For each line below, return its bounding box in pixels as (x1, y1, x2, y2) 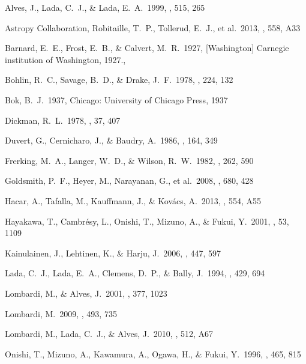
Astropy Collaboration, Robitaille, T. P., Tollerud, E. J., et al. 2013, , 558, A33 (5, 21, 301, 34)
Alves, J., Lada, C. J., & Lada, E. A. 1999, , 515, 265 (5, 1, 205, 13)
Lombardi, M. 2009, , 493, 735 (5, 307, 117, 320)
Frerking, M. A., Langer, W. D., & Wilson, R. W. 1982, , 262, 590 (5, 154, 254, 166)
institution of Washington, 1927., (5, 53, 126, 65)
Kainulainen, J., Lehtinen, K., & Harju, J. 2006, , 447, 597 (5, 246, 221, 259)
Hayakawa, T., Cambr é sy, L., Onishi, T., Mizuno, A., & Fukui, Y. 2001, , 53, (5, 214, 289, 227)
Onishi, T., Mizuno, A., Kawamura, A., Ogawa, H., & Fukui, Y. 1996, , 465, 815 (5, 347, 301, 360)
